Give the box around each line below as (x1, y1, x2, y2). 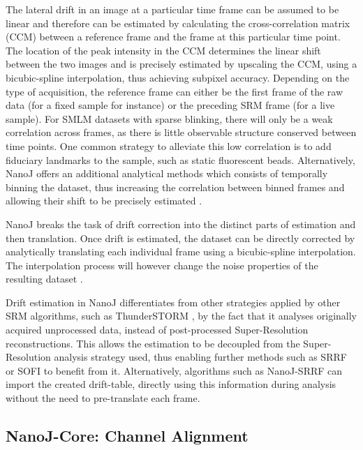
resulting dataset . (6, 271, 83, 286)
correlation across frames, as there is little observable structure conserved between (6, 125, 357, 140)
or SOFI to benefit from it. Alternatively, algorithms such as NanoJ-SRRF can (6, 363, 343, 377)
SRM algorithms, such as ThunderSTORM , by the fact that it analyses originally (6, 308, 357, 323)
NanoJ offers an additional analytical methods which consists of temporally (6, 166, 328, 181)
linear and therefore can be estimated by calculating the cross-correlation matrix (6, 15, 350, 30)
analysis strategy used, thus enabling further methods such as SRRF (54, 350, 347, 364)
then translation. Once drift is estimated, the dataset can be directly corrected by (6, 230, 355, 245)
